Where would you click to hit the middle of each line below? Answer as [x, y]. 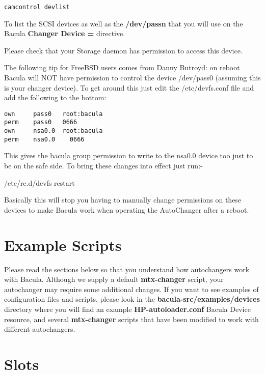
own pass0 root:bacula [54, 114]
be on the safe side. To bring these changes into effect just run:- [103, 166]
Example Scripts [63, 244]
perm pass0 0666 [41, 122]
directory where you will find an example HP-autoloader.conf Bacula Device [127, 309]
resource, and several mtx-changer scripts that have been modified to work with [131, 319]
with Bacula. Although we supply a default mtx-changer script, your [114, 279]
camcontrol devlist [37, 7]
